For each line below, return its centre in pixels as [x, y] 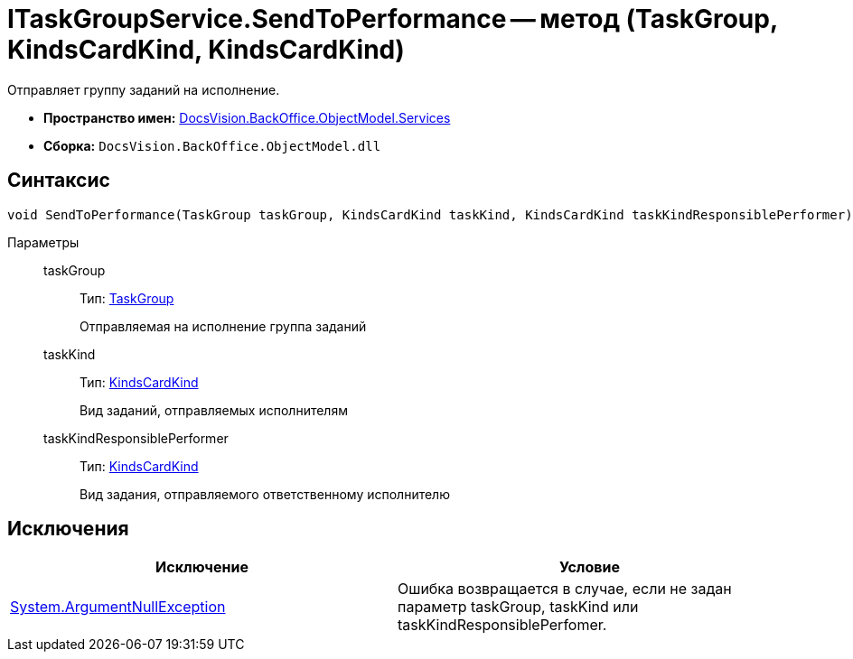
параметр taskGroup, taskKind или [518, 607]
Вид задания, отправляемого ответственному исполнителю [265, 494]
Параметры [43, 242]
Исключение [202, 567]
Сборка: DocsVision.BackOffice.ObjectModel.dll [212, 145]
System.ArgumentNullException [118, 607]
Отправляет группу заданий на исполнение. [144, 89]
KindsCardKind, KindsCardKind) [206, 50]
